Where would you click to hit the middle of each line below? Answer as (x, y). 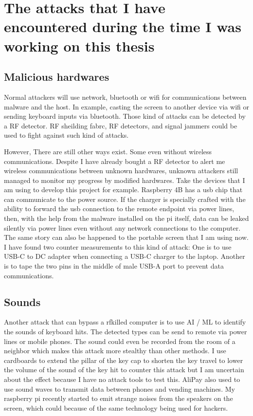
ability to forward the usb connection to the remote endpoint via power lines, (119, 208)
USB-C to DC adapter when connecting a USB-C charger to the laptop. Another (125, 256)
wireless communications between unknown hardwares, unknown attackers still (121, 171)
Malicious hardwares (57, 77)
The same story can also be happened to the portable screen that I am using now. (126, 237)
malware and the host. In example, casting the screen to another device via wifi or (126, 106)
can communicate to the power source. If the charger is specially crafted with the (125, 199)
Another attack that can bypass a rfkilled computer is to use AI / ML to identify (125, 322)
